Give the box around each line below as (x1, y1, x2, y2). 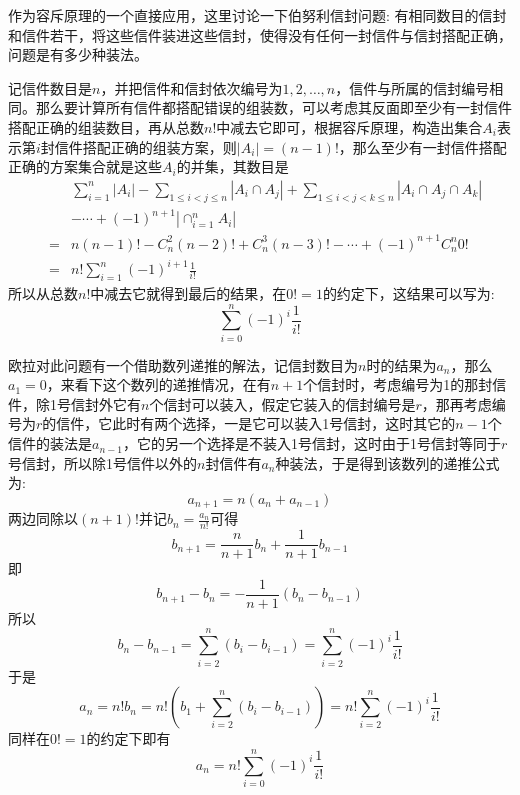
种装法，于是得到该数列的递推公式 (275, 452, 500, 473)
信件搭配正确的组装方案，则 (54, 136, 237, 157)
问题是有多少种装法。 (8, 44, 148, 65)
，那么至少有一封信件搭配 (338, 136, 507, 157)
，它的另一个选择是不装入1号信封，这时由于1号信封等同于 (123, 433, 502, 454)
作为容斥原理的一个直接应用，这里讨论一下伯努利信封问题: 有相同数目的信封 (8, 5, 507, 25)
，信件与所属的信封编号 (335, 77, 490, 98)
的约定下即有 (86, 728, 171, 749)
